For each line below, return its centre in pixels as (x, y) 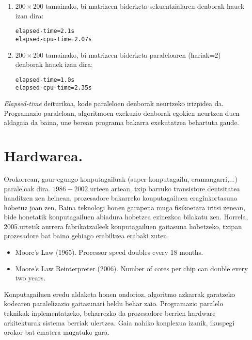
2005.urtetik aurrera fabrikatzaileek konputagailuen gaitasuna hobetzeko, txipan (123, 226)
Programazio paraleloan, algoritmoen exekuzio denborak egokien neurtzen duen (122, 113)
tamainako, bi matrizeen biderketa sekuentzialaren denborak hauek (145, 6)
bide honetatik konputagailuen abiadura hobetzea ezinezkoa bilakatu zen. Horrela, (126, 217)
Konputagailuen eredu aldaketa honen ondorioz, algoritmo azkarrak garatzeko (119, 294)
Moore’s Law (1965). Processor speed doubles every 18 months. (109, 252)
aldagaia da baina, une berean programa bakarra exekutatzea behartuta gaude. (122, 122)
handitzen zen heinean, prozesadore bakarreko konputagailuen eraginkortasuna (121, 198)
